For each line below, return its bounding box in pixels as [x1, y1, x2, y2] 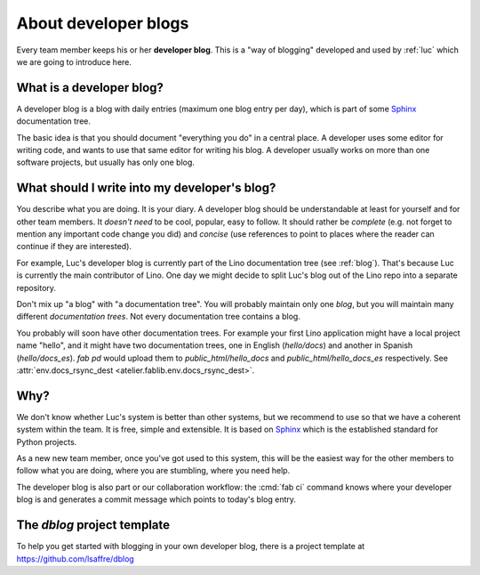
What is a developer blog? [16, 80, 164, 95]
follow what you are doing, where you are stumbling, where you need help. [16, 466, 291, 476]
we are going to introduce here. [16, 56, 132, 67]
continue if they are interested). [16, 241, 132, 252]
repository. [16, 282, 57, 293]
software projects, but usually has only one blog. [16, 157, 196, 168]
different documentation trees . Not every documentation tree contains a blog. [16, 312, 301, 322]
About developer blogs [16, 13, 189, 33]
